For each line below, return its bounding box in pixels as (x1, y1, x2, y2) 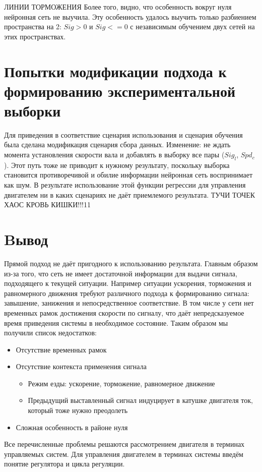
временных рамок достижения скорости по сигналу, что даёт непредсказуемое (4, 307, 244, 318)
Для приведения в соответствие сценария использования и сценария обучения (4, 129, 243, 140)
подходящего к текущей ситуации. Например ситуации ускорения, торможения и (4, 278, 251, 288)
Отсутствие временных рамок (16, 344, 107, 355)
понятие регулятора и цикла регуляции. (4, 458, 125, 469)
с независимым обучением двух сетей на (130, 21, 255, 32)
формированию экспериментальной (4, 80, 236, 101)
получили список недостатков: (4, 327, 97, 338)
